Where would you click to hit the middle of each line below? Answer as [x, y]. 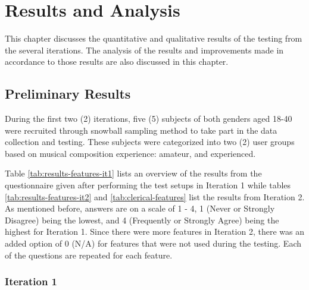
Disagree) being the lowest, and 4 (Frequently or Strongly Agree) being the [142, 220]
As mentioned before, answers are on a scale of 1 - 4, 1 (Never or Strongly [140, 208]
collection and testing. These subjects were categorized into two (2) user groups [150, 142]
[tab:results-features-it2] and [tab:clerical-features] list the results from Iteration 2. [155, 196]
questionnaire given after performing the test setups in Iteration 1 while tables [148, 185]
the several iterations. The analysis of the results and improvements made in [144, 50]
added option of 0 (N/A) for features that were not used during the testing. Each [153, 243]
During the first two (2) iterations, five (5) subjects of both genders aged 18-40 [149, 119]
